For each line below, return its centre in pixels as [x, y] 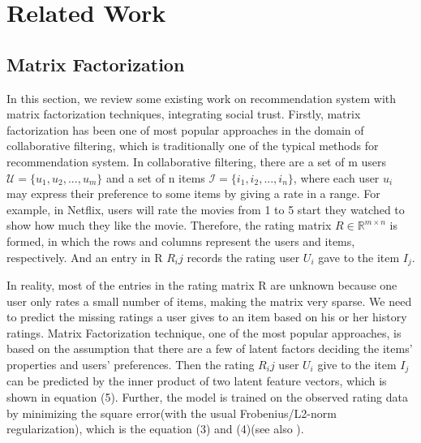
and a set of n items [155, 177]
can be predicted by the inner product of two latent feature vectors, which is [197, 381]
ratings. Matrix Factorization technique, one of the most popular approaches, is [204, 332]
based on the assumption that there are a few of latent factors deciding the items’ [210, 348]
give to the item [357, 364]
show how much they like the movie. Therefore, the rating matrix [169, 225]
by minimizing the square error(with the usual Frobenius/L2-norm [172, 413]
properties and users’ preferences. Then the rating [131, 364]
